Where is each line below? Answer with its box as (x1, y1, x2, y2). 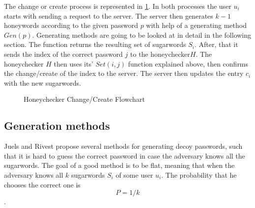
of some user (115, 169, 153, 180)
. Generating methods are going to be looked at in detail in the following (32, 29, 252, 40)
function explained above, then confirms (128, 58, 249, 69)
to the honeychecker (130, 48, 190, 59)
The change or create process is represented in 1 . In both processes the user (4, 1, 231, 11)
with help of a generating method (146, 20, 247, 30)
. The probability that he (161, 169, 237, 180)
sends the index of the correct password (4, 48, 123, 59)
